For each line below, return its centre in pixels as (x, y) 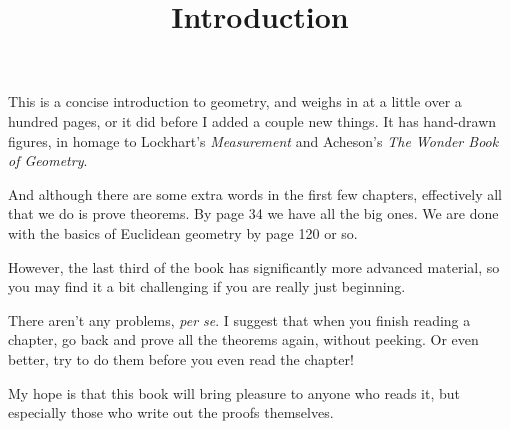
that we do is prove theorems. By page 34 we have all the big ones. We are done (253, 213)
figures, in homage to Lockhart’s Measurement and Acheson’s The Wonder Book (253, 140)
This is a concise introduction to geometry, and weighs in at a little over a (235, 101)
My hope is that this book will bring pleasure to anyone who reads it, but (234, 392)
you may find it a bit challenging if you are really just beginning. (207, 286)
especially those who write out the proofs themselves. (171, 412)
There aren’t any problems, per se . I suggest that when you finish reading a (239, 319)
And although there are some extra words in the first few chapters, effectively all (255, 193)
